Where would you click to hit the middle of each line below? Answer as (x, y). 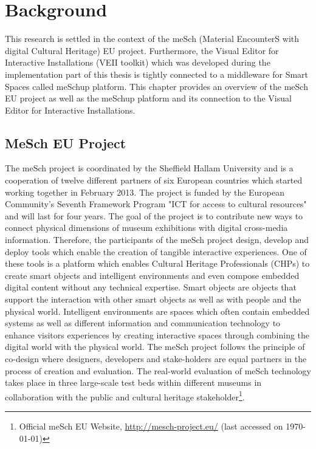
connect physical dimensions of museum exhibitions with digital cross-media (146, 228)
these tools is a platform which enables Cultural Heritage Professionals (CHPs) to (157, 263)
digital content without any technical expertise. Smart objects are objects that (151, 287)
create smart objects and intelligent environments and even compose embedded (152, 275)
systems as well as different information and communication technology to (143, 323)
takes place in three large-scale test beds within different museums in (133, 382)
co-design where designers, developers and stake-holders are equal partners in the (156, 358)
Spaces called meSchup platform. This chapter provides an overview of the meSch (156, 86)
